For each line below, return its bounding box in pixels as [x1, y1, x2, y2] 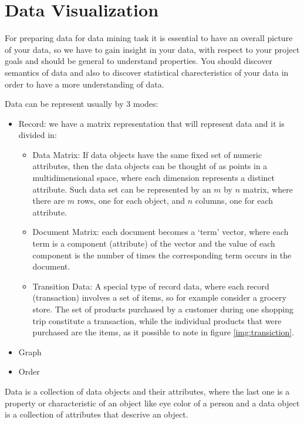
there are [32, 194, 65, 207]
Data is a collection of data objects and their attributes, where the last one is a [5, 385, 290, 397]
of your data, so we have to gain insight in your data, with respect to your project [5, 43, 300, 55]
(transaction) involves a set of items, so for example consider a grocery [32, 291, 286, 304]
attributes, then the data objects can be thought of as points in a [32, 160, 268, 172]
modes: [133, 97, 158, 110]
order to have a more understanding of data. [5, 78, 164, 90]
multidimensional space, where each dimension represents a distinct [32, 171, 275, 184]
